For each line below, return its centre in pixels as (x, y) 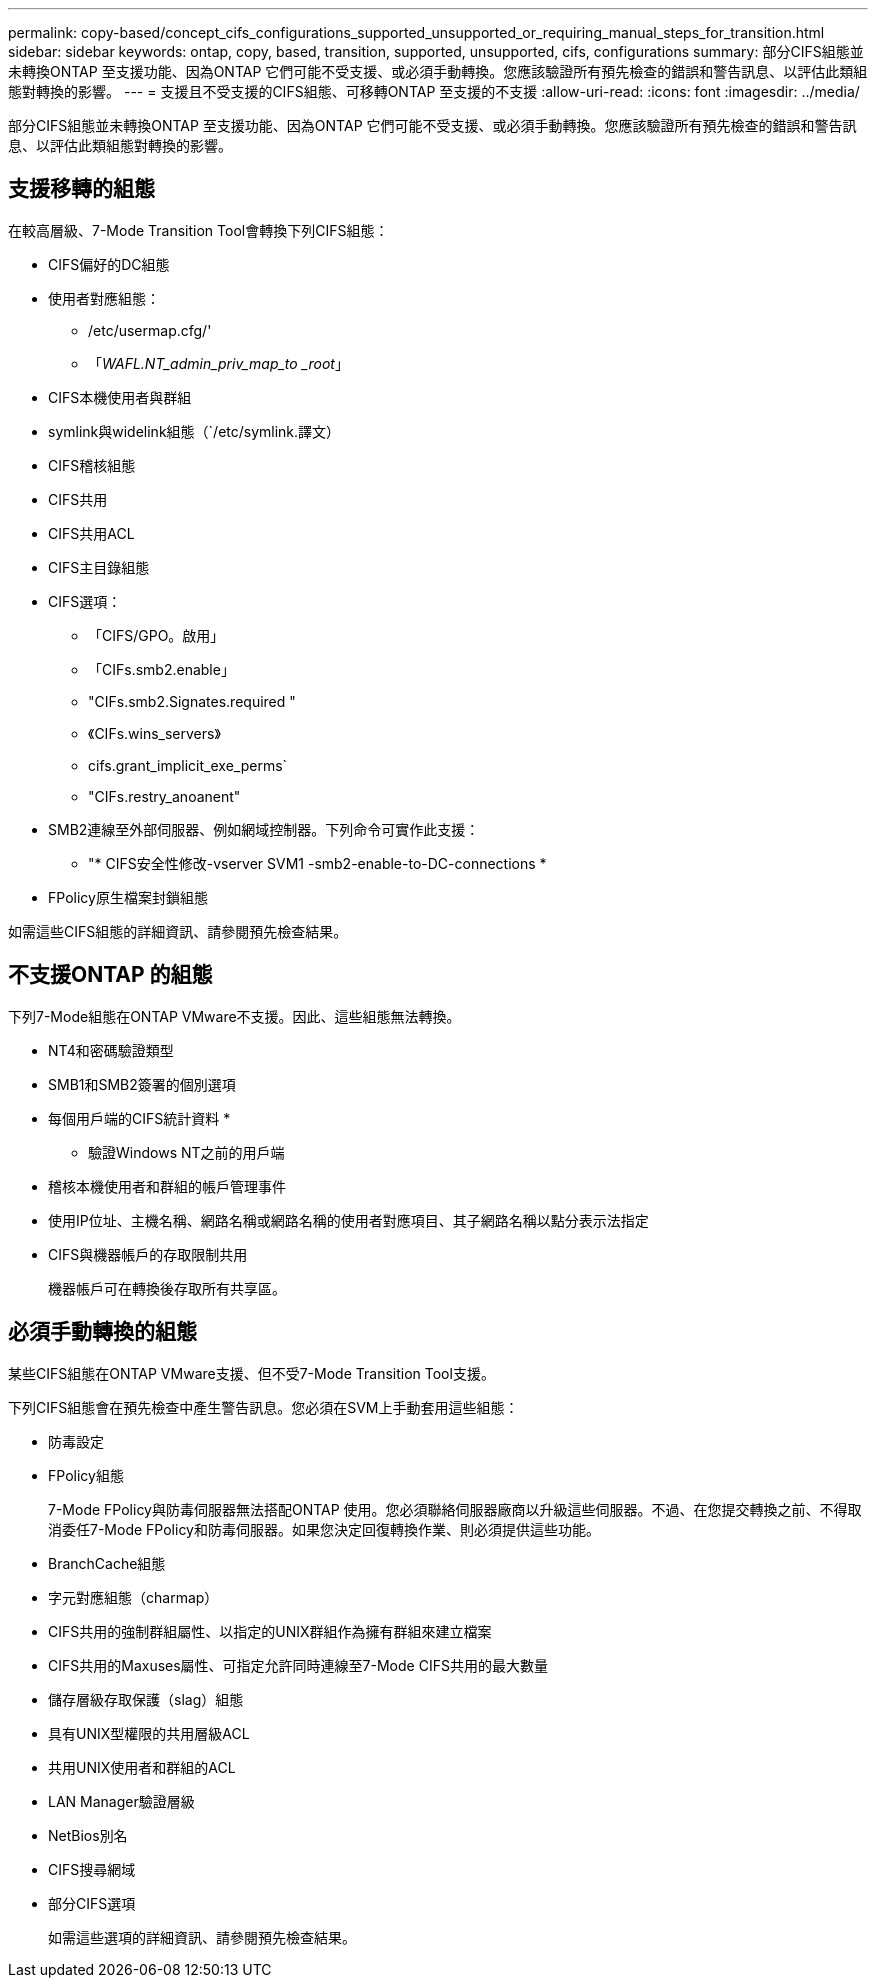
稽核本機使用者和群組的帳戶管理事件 (167, 1186)
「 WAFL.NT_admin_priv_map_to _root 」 (218, 363)
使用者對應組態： (104, 298)
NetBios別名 (88, 1835)
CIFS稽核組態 (92, 465)
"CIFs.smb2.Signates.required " (192, 701)
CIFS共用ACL (91, 533)
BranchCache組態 (107, 1563)
